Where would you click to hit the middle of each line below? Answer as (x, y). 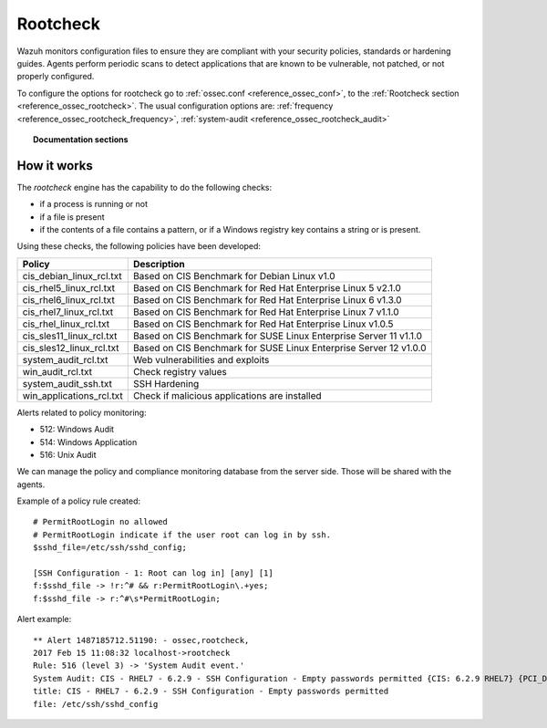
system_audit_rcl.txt (65, 359)
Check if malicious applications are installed (227, 395)
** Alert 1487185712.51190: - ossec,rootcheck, (141, 640)
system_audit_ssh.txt (67, 383)
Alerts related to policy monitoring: (82, 412)
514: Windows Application (88, 442)
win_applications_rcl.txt (72, 395)
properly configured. (56, 77)
